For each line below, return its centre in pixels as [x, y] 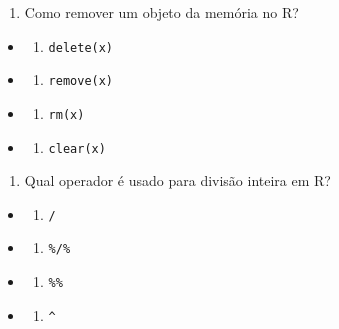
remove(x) [81, 81]
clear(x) [77, 148]
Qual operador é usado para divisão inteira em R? [177, 180]
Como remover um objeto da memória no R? [161, 12]
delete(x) [81, 47]
